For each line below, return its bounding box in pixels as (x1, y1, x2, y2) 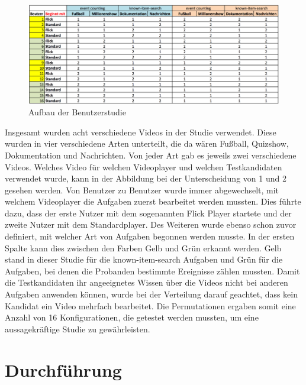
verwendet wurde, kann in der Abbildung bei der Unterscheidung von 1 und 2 (5, 172, 286, 185)
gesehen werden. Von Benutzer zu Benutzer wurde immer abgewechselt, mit (5, 183, 279, 196)
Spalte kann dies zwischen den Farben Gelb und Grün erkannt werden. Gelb (5, 241, 282, 254)
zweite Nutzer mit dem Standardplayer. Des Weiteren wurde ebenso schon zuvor (5, 218, 297, 231)
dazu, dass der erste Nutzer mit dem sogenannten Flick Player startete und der (5, 206, 292, 219)
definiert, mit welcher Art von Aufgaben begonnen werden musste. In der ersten (5, 230, 295, 242)
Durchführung (5, 357, 122, 381)
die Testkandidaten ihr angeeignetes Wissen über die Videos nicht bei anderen (5, 276, 288, 289)
